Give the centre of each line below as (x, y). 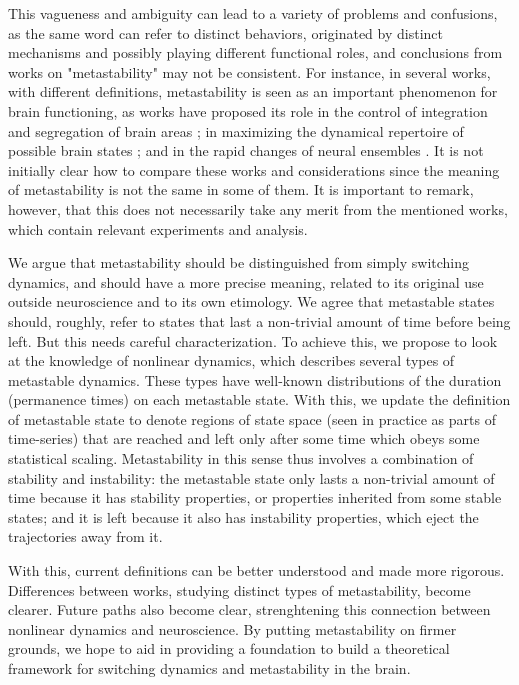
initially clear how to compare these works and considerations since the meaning (254, 169)
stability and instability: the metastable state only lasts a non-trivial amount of (251, 477)
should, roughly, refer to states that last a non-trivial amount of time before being (259, 320)
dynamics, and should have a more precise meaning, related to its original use (246, 281)
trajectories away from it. (85, 536)
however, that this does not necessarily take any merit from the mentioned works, (258, 208)
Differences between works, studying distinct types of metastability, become (239, 589)
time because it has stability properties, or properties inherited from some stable (255, 497)
